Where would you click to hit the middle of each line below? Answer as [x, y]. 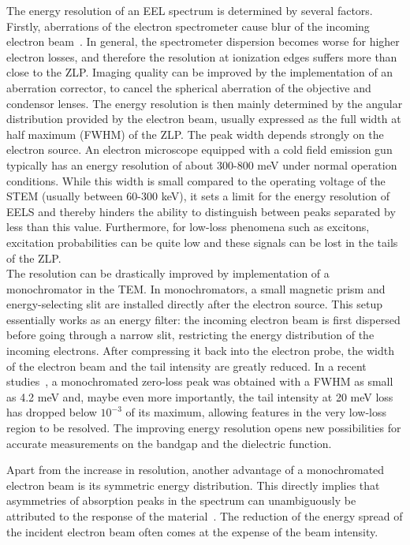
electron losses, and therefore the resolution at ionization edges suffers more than [202, 56]
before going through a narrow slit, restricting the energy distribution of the [190, 335]
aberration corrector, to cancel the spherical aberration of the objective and [189, 87]
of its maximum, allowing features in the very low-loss [256, 412]
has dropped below [52, 412]
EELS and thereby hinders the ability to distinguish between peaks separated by [201, 211]
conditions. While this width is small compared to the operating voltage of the [196, 180]
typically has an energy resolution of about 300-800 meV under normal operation [202, 164]
